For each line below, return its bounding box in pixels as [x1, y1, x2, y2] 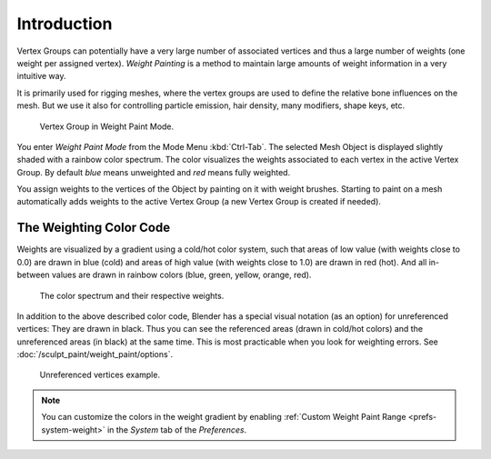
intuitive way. [16, 71, 66, 82]
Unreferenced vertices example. [39, 369, 161, 381]
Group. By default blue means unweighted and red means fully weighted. [16, 166, 291, 177]
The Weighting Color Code [16, 220, 171, 235]
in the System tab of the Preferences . [106, 424, 247, 435]
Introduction [16, 14, 113, 34]
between [16, 269, 50, 281]
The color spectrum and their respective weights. [39, 290, 225, 301]
